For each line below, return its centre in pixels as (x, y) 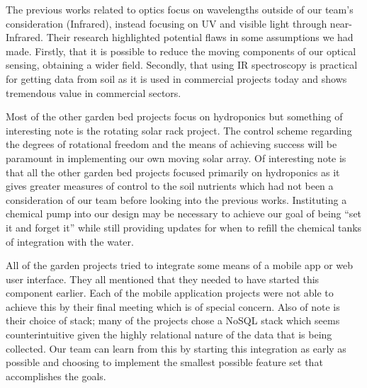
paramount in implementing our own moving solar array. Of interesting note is (176, 158)
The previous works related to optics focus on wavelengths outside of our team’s (180, 9)
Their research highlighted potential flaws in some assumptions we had (200, 37)
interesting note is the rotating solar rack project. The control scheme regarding (179, 130)
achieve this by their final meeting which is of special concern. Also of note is (173, 306)
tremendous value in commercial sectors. (94, 92)
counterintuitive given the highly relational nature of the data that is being (169, 335)
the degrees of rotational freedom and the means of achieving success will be (171, 144)
